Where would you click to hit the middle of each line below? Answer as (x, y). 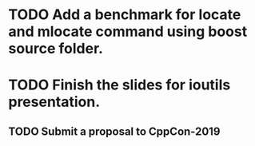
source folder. (56, 49)
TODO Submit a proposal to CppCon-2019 (114, 131)
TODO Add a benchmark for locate (125, 15)
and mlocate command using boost (128, 32)
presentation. (54, 102)
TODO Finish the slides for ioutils (120, 85)
